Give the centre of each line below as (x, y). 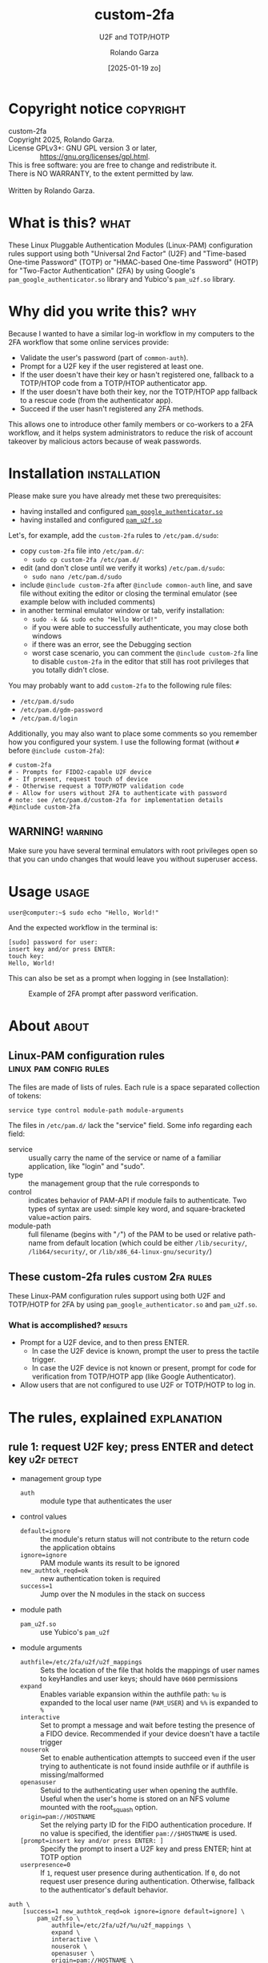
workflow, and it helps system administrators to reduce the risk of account (131, 432)
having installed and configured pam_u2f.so (91, 520)
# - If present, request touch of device (78, 779)
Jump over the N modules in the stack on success (122, 1594)
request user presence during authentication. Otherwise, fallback (147, 1881)
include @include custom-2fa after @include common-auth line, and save (136, 584)
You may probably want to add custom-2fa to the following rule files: (120, 685)
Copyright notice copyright (97, 108)
